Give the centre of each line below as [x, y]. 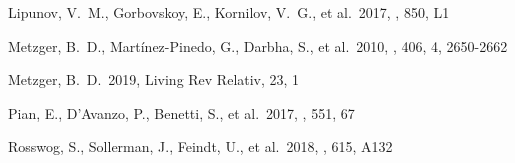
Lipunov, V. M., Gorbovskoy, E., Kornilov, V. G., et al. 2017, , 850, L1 [229, 12]
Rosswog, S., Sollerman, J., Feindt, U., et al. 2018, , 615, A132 [200, 146]
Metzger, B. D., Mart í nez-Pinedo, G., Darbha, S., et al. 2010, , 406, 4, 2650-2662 [258, 45]
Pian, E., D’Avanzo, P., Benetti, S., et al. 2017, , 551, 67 [181, 112]
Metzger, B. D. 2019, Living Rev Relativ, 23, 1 [154, 79]
